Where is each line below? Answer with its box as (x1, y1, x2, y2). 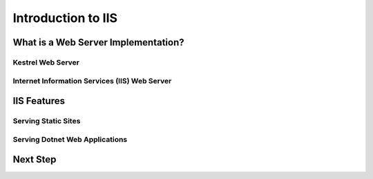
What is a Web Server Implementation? (12, 36, 184, 48)
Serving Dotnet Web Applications (12, 134, 128, 144)
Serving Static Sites (12, 116, 81, 126)
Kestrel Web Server (12, 57, 79, 67)
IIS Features (12, 95, 66, 107)
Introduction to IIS (12, 10, 117, 25)
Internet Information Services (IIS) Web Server (12, 76, 172, 85)
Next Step (12, 154, 57, 165)
